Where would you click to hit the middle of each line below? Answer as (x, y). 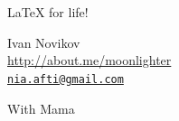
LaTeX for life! (48, 12)
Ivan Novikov (44, 42)
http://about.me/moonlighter (89, 60)
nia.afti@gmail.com (66, 79)
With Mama (41, 108)
